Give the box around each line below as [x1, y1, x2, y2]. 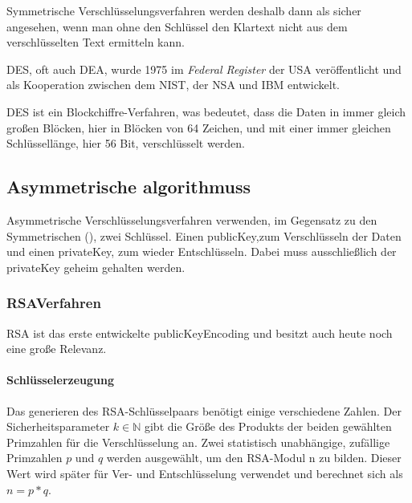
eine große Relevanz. [6, 340, 107, 357]
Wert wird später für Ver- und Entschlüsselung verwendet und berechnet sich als [6, 464, 403, 481]
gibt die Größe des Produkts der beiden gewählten [144, 418, 392, 435]
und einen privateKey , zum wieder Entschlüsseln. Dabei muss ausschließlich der [6, 243, 397, 260]
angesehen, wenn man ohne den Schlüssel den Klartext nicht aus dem [6, 18, 348, 34]
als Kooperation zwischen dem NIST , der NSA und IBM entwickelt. [6, 76, 341, 93]
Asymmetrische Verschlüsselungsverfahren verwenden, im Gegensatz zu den [6, 211, 377, 228]
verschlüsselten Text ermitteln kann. [6, 34, 185, 51]
